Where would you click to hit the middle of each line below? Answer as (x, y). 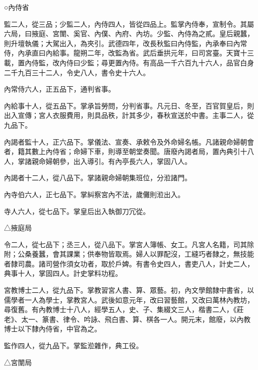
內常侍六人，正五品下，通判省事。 (60, 89)
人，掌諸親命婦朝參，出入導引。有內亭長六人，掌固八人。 (98, 161)
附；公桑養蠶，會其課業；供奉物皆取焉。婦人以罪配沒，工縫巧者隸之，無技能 (129, 254)
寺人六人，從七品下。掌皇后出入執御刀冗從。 (77, 211)
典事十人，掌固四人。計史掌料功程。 (63, 273)
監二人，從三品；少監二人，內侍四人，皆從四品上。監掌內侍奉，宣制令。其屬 (129, 24)
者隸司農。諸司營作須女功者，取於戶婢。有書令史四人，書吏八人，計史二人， (129, 263)
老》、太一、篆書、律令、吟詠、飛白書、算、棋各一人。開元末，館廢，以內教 (127, 319)
